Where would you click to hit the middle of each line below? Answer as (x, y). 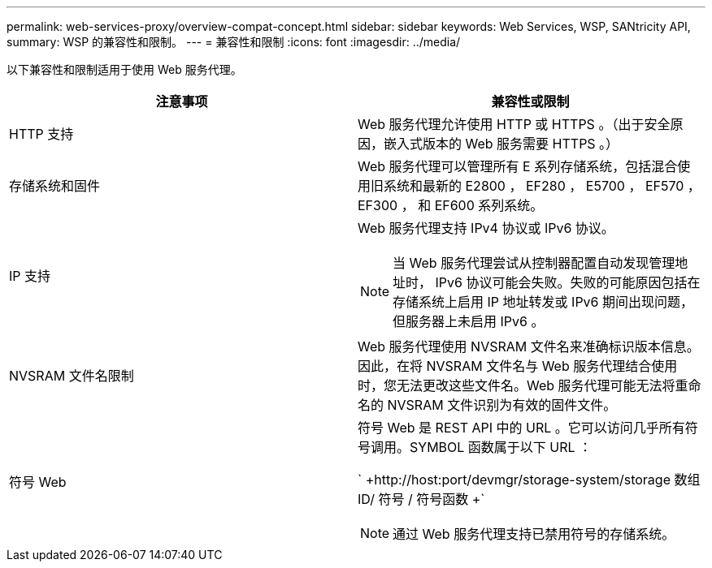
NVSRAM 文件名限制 (72, 376)
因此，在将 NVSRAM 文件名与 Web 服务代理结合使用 (518, 366)
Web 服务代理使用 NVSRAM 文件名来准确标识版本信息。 (529, 346)
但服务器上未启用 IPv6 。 (469, 321)
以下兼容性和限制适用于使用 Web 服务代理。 (124, 69)
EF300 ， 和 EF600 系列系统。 (451, 205)
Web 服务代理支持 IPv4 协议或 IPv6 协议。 (486, 228)
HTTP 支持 (41, 134)
